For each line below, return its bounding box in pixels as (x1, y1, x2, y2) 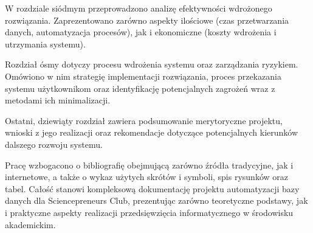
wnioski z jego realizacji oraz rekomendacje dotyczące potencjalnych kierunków (5, 126, 298, 139)
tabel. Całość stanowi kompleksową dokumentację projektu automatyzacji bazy (5, 182, 300, 195)
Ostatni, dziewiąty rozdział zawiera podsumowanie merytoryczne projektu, (5, 114, 283, 127)
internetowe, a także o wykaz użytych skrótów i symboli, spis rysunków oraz (5, 170, 288, 183)
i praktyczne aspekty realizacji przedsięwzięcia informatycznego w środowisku (5, 206, 294, 218)
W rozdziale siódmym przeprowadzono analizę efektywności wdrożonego (5, 2, 272, 14)
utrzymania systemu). (5, 37, 86, 50)
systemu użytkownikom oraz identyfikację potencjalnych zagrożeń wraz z (5, 82, 275, 94)
